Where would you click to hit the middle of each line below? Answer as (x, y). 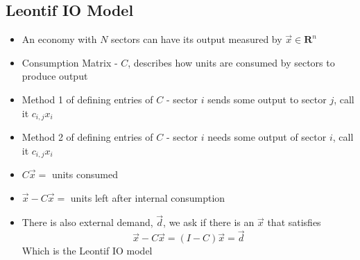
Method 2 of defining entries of (87, 137)
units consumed (85, 174)
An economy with (59, 39)
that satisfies (294, 222)
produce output (55, 76)
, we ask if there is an (209, 222)
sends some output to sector (267, 99)
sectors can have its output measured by (197, 39)
